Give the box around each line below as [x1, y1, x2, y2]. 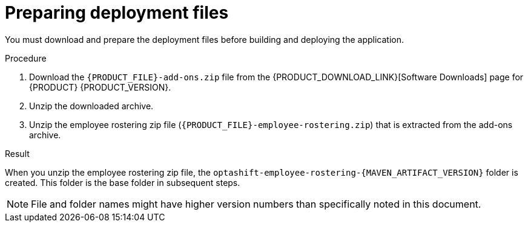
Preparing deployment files [5, 2, 229, 23]
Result [5, 148, 30, 159]
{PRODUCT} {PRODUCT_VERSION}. [29, 82, 171, 92]
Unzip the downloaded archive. [29, 100, 154, 111]
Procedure [5, 53, 47, 63]
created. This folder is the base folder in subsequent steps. [5, 177, 240, 188]
